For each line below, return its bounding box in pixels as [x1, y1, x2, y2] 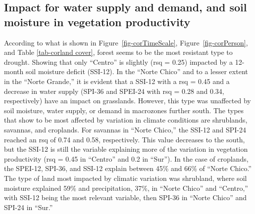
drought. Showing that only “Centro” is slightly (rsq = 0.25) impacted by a [4, 56, 233, 67]
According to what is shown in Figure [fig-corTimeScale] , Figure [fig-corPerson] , [4, 37, 248, 47]
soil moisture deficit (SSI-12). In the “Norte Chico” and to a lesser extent [25, 66, 248, 77]
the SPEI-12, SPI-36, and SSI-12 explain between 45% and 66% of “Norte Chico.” [4, 163, 252, 173]
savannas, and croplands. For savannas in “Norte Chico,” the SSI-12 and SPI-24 [4, 124, 246, 134]
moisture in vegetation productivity [4, 14, 191, 29]
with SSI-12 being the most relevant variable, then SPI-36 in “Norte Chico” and [4, 192, 247, 203]
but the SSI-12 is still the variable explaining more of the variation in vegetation [4, 144, 248, 154]
